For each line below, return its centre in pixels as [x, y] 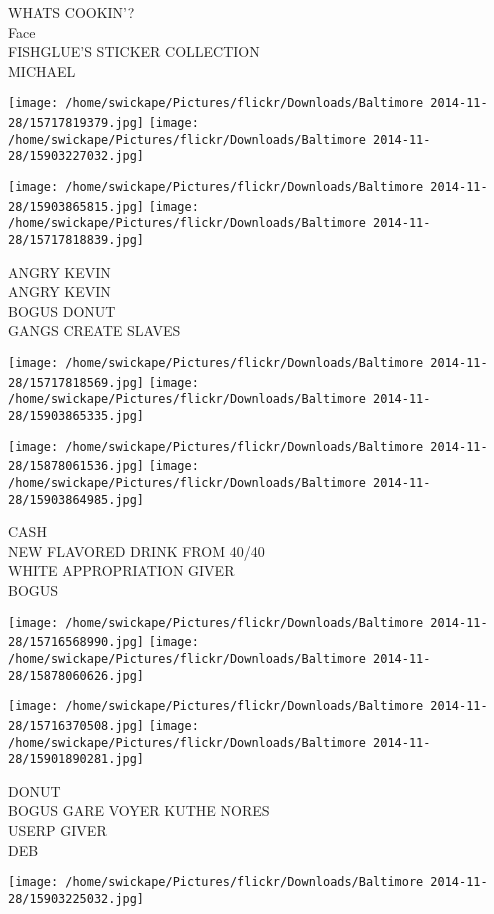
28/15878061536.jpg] [76, 466]
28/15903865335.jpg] [76, 415]
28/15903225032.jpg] [76, 898]
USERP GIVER [57, 830]
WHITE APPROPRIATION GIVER [121, 570]
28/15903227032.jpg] [76, 156]
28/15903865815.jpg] [76, 206]
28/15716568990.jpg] [76, 642]
